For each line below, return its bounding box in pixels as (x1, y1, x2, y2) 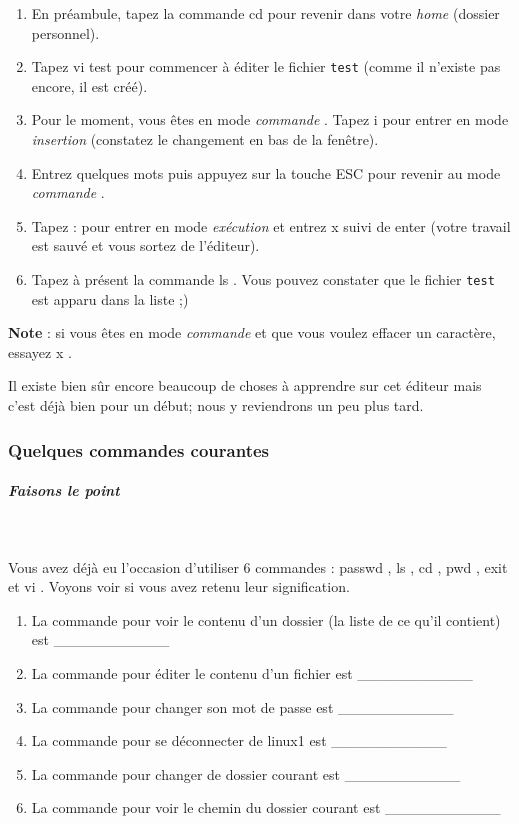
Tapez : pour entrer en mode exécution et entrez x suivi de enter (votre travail (31, 215, 511, 236)
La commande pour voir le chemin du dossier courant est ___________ (31, 797, 501, 818)
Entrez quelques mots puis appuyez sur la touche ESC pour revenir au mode (31, 162, 501, 183)
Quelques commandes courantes (8, 437, 270, 462)
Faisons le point (8, 480, 120, 501)
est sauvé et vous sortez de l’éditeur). (31, 235, 260, 256)
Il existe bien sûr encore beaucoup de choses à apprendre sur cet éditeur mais (8, 375, 482, 396)
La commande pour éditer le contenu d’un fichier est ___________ (31, 663, 473, 683)
